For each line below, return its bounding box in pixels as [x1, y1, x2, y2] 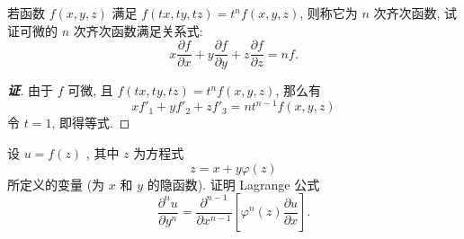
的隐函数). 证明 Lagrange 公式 [147, 174, 320, 193]
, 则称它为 [299, 4, 358, 22]
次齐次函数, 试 [373, 4, 458, 22]
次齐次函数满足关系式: [73, 21, 203, 40]
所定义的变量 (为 [7, 174, 105, 193]
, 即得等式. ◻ [51, 113, 130, 132]
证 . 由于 [7, 81, 53, 100]
